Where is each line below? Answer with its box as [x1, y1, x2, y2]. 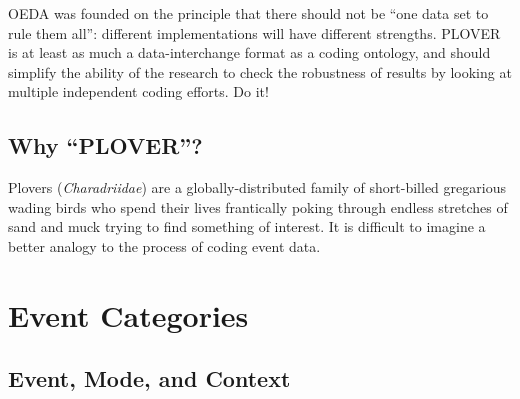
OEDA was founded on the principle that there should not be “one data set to [8, 3, 489, 23]
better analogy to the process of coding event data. [8, 235, 321, 256]
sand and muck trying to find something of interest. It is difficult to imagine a [8, 216, 486, 237]
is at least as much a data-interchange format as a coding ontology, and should [8, 42, 491, 63]
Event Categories [8, 294, 249, 335]
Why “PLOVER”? [8, 130, 203, 161]
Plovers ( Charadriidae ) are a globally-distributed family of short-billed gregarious [8, 177, 506, 198]
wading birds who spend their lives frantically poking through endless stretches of [8, 196, 508, 217]
